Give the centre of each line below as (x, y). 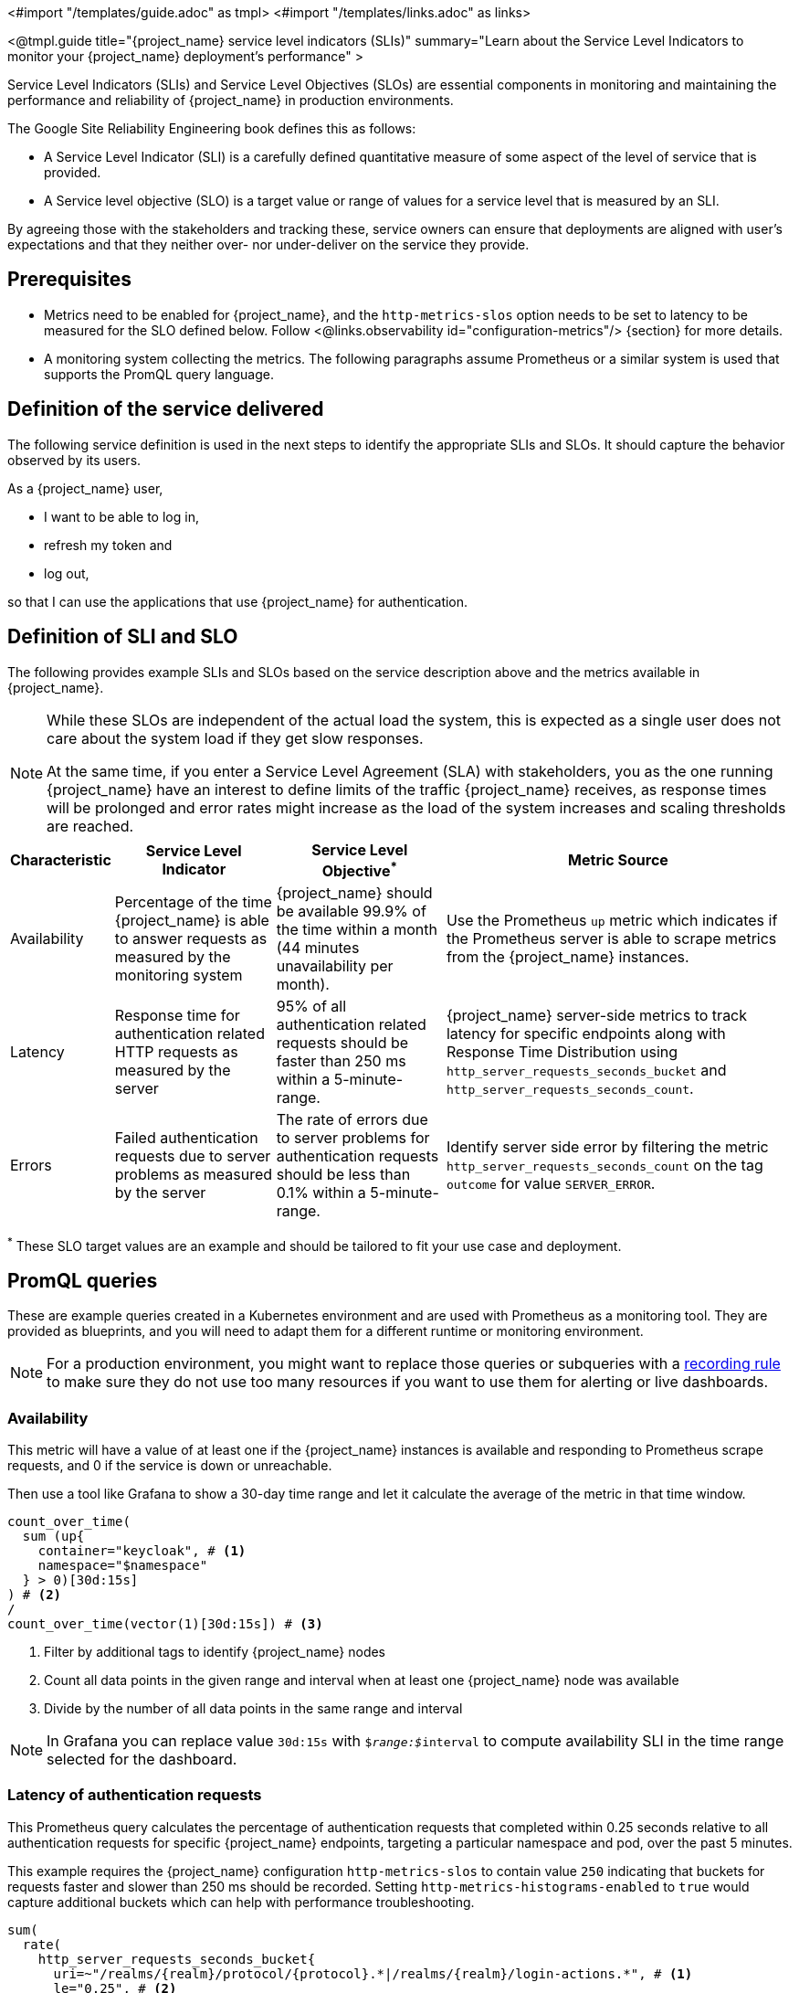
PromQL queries (83, 1280)
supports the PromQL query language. (159, 374)
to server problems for (353, 1137)
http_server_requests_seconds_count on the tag (605, 1165)
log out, (67, 573)
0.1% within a (321, 1192)
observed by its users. (74, 460)
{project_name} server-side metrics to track (597, 1015)
